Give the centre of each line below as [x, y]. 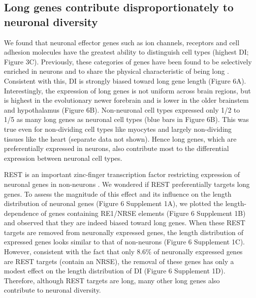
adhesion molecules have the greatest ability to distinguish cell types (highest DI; [126, 52]
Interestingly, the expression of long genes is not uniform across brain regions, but [128, 90]
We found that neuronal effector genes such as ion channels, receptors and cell [122, 42]
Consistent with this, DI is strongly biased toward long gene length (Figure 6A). [125, 80]
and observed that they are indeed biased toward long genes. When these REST [125, 223]
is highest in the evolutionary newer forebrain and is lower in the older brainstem [127, 100]
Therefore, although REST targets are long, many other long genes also [112, 280]
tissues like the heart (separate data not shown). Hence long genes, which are [120, 138]
